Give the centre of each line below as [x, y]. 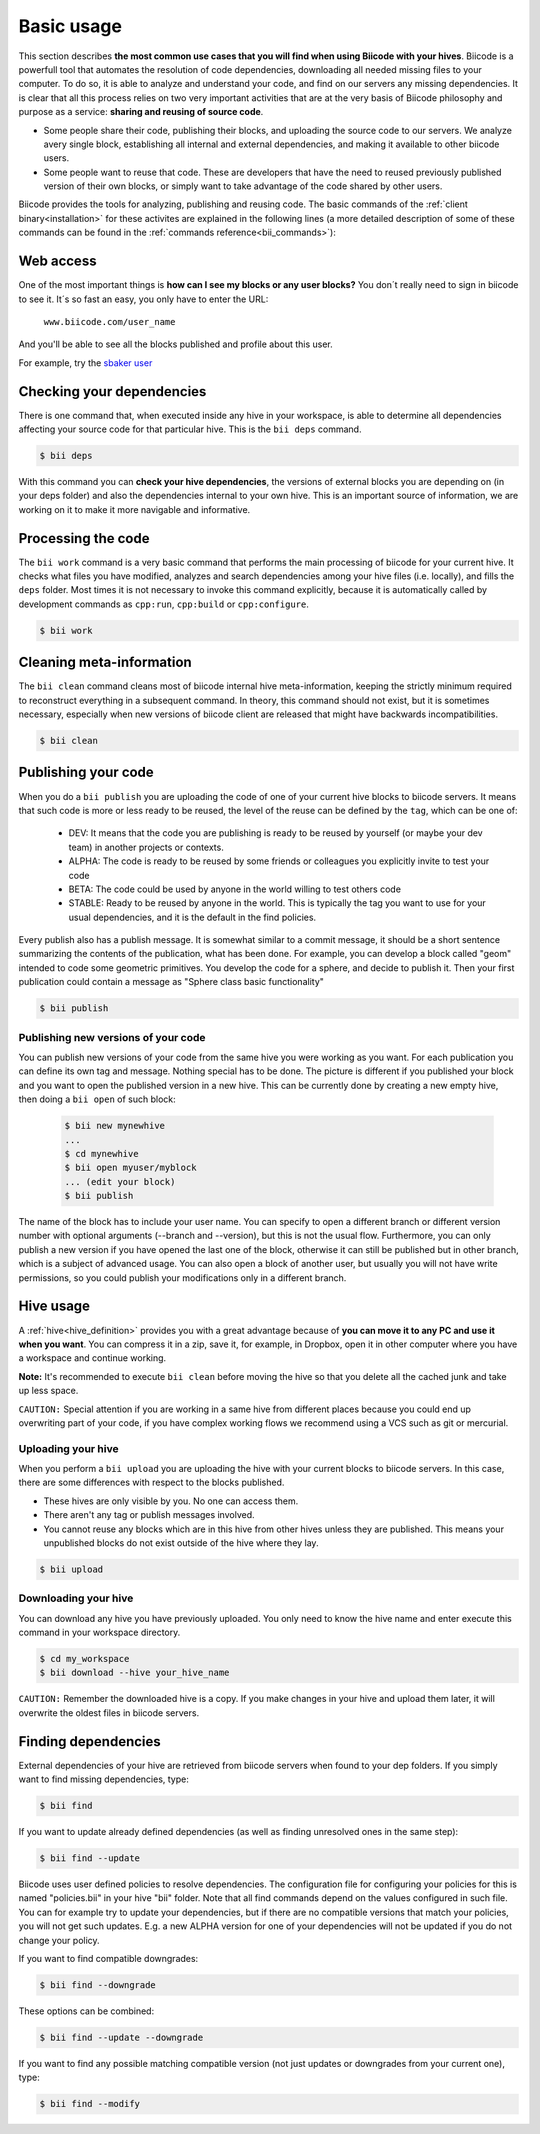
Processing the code [84, 538]
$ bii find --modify [89, 2104]
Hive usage [54, 1306]
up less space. [48, 1391]
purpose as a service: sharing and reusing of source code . [141, 112]
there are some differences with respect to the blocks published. [151, 1482]
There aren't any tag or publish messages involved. [149, 1515]
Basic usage [70, 26]
